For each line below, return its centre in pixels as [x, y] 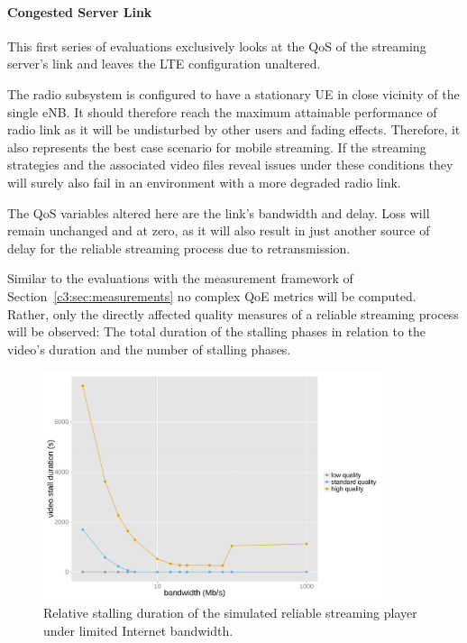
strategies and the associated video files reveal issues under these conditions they [230, 165]
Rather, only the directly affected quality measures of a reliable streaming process [233, 313]
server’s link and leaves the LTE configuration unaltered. [164, 64]
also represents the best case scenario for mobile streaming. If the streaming [217, 147]
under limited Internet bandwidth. [138, 630]
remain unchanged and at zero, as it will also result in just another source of [219, 230]
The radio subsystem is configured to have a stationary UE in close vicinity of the [233, 93]
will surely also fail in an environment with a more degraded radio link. [204, 182]
